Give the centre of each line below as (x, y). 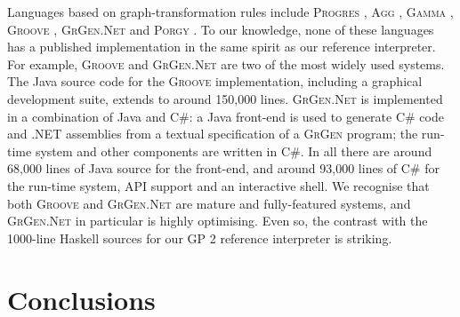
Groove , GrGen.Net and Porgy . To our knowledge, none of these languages (221, 29)
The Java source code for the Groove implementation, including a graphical (215, 81)
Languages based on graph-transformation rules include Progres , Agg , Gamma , (230, 12)
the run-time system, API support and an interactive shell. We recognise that (218, 185)
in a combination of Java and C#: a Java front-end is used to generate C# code (226, 116)
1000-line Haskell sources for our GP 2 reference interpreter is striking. (200, 238)
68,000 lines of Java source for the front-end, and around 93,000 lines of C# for (223, 168)
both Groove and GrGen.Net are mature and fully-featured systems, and (209, 203)
